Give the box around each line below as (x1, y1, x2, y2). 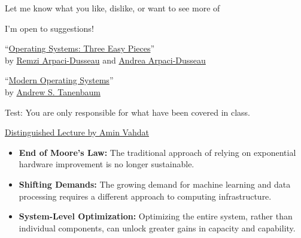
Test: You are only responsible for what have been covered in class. (5, 106, 251, 118)
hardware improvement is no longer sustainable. (19, 158, 194, 170)
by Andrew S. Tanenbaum (5, 85, 101, 98)
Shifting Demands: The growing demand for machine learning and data (19, 177, 291, 190)
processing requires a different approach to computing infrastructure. (19, 189, 272, 202)
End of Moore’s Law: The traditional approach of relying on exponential (19, 146, 296, 158)
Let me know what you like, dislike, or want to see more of (5, 2, 220, 14)
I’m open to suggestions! (5, 22, 94, 34)
